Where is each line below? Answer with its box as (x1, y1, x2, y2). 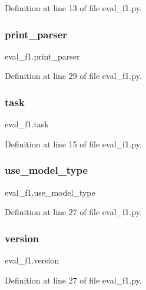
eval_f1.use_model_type (5, 186, 95, 198)
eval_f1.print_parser (5, 50, 80, 62)
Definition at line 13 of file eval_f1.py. (5, 2, 142, 14)
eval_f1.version (5, 254, 59, 266)
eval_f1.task (5, 118, 49, 130)
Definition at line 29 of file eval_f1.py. (5, 70, 142, 82)
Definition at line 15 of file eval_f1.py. (5, 137, 142, 150)
